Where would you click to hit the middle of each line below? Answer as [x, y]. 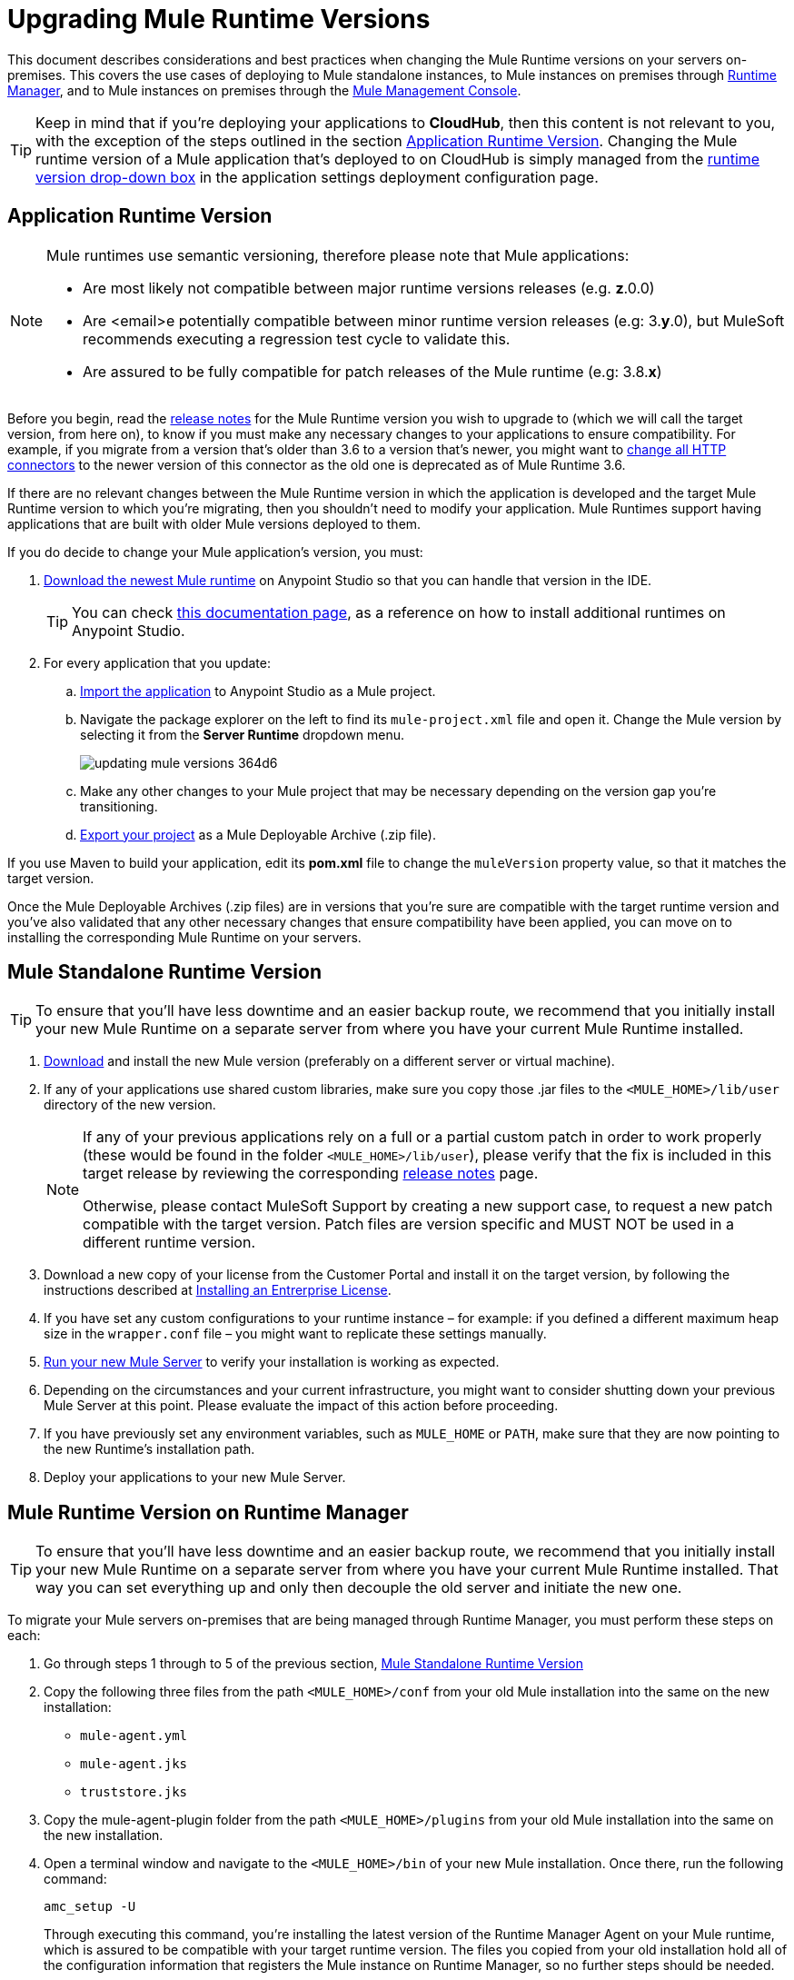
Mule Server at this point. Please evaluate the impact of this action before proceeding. [301, 1406]
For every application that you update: [157, 662]
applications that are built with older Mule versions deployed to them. [214, 523]
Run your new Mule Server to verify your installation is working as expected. [272, 1362]
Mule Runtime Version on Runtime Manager [208, 1512]
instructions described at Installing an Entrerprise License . [218, 1290]
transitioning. [119, 806]
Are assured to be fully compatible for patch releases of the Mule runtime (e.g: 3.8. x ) [372, 371]
